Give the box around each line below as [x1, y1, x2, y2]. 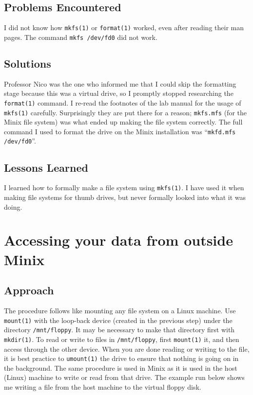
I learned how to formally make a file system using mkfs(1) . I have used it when [4, 182, 244, 193]
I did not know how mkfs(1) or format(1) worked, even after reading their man [4, 22, 244, 33]
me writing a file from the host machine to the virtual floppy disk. [4, 381, 201, 392]
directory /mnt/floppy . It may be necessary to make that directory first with [4, 324, 235, 335]
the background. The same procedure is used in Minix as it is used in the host [4, 362, 237, 373]
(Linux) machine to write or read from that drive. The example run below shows [4, 372, 245, 382]
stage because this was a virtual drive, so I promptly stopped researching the [4, 88, 234, 98]
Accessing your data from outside [4, 230, 233, 250]
